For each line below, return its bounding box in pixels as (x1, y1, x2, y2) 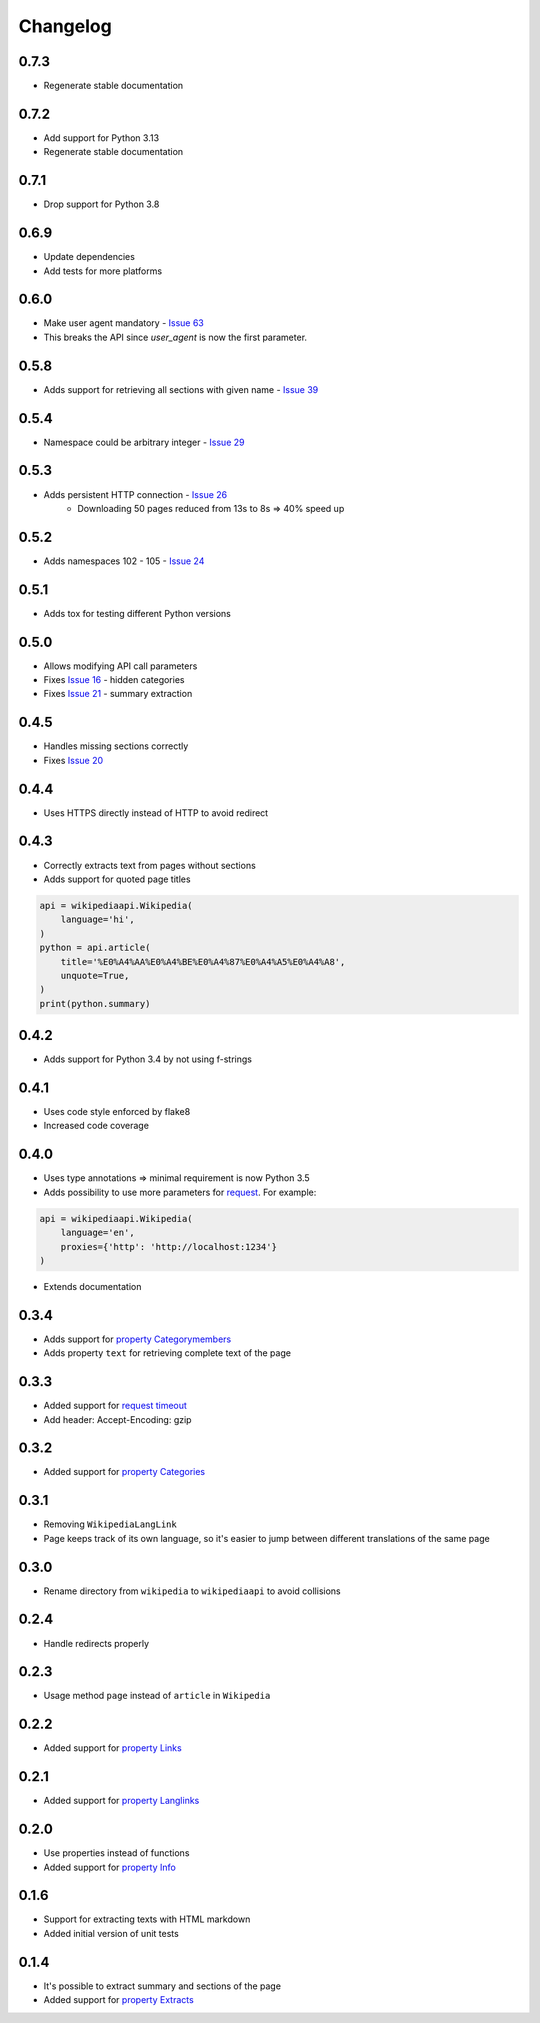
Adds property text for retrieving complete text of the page (43, 1347, 292, 1359)
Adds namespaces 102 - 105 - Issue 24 (43, 555, 205, 567)
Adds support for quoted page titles (43, 873, 191, 885)
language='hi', (60, 914, 135, 925)
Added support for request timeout (43, 1400, 187, 1412)
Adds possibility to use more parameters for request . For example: (43, 1186, 317, 1198)
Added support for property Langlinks (43, 1795, 200, 1807)
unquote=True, (60, 970, 130, 981)
